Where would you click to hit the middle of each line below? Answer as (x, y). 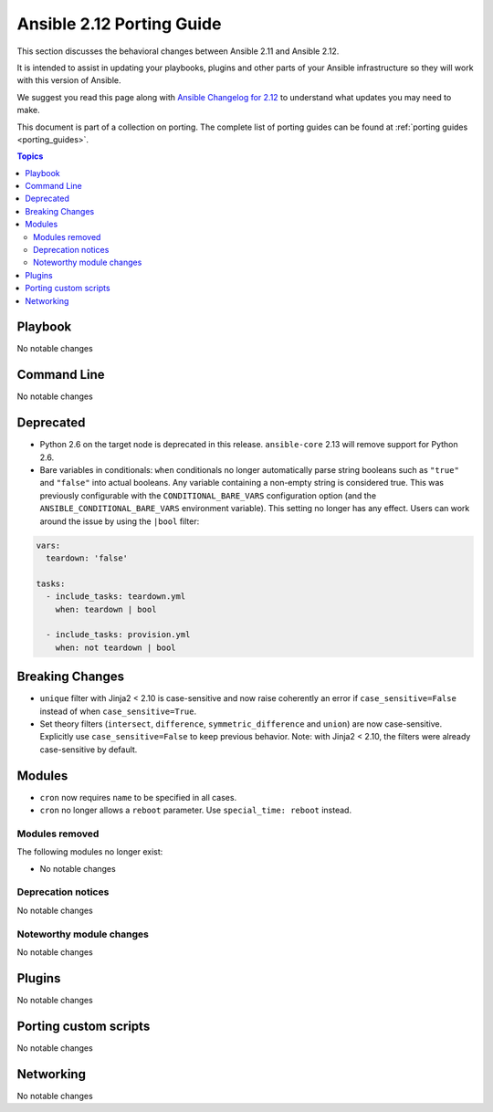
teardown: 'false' (87, 558)
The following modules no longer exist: (90, 852)
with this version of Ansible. (69, 80)
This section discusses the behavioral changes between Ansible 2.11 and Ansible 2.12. (178, 51)
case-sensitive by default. (89, 750)
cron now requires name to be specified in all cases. (138, 797)
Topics (30, 156)
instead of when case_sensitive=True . (118, 711)
